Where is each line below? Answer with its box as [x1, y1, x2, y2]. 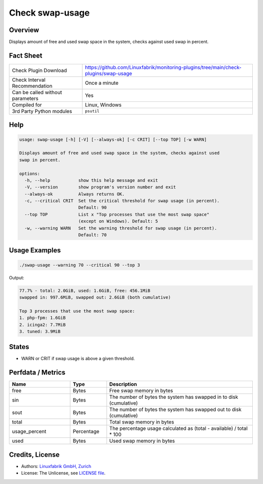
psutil [85, 109, 100, 114]
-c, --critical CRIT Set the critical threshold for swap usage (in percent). [24, 198, 220, 204]
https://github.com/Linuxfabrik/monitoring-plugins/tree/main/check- [85, 64, 242, 71]
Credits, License [9, 450, 60, 459]
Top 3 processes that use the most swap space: [19, 308, 135, 314]
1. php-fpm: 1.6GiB [19, 315, 66, 321]
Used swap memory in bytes [109, 438, 175, 445]
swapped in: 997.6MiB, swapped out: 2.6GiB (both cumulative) [19, 295, 171, 300]
